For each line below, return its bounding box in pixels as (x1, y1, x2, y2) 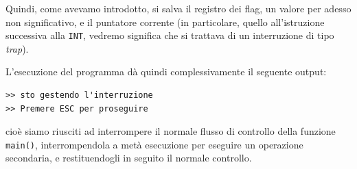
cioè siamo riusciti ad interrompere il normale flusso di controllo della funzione (5, 124, 336, 138)
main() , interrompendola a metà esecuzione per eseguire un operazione (5, 137, 303, 151)
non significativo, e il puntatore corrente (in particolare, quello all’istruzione (5, 14, 325, 29)
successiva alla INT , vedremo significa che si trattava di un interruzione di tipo (5, 28, 334, 42)
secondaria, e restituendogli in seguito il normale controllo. (5, 151, 252, 165)
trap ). (5, 41, 29, 55)
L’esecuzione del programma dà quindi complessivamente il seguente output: (5, 64, 327, 79)
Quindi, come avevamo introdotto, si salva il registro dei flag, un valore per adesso (5, 1, 352, 15)
